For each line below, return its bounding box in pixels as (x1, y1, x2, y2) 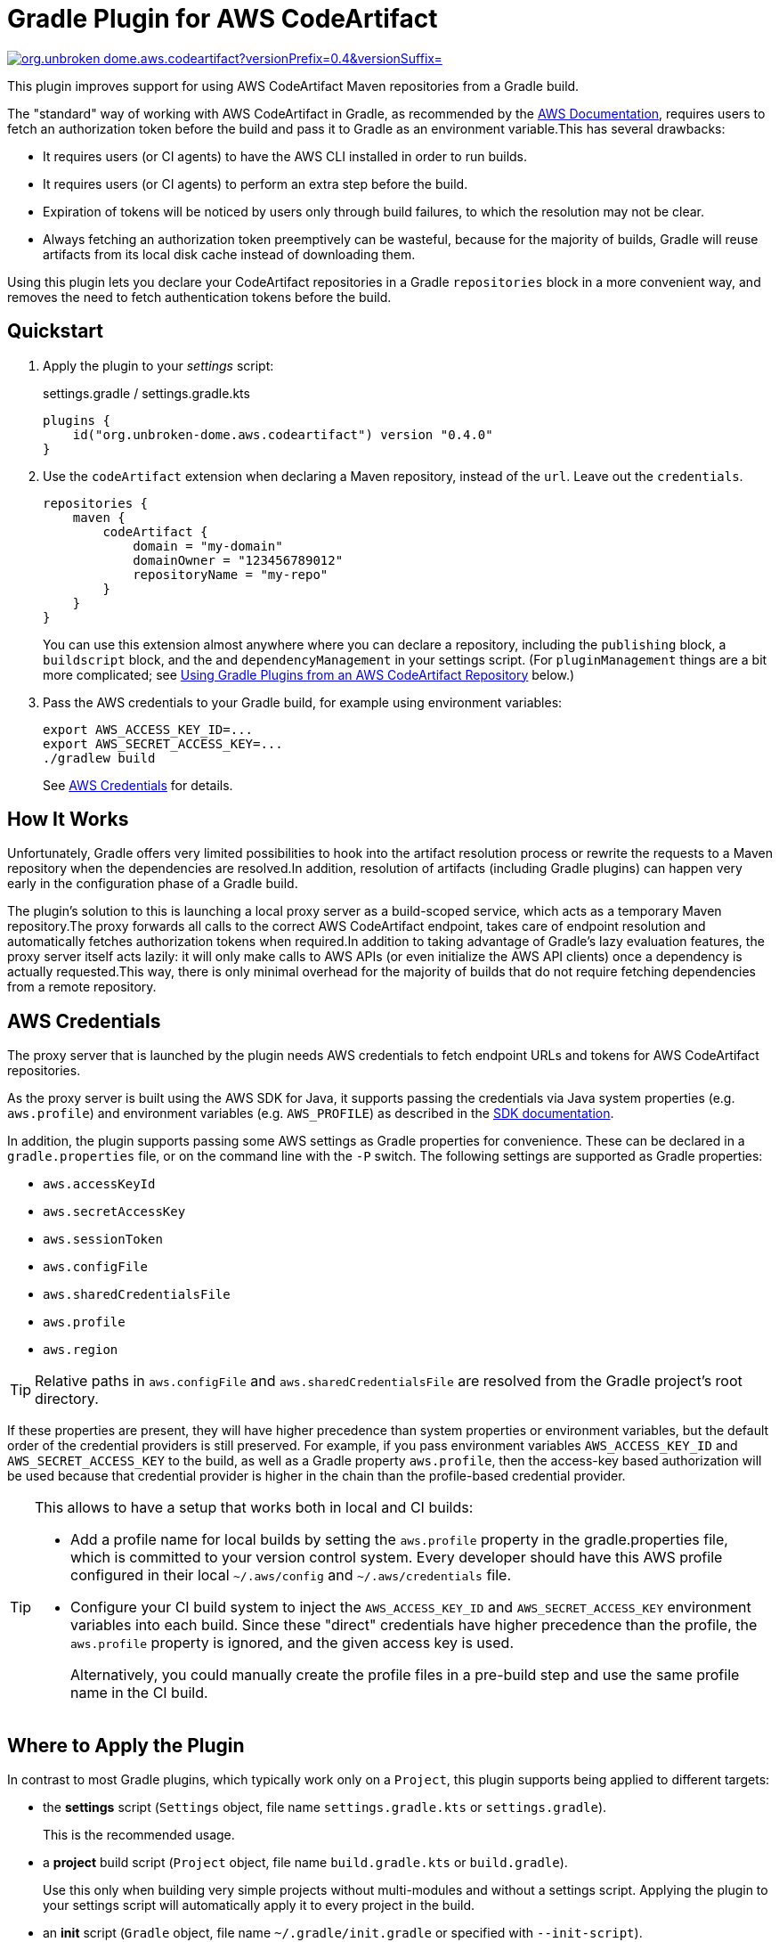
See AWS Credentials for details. (43, 777, 233, 793)
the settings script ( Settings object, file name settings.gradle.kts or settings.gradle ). (43, 1799, 607, 1816)
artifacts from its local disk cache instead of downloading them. (43, 246, 416, 262)
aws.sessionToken (43, 1232, 163, 1247)
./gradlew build (43, 750, 156, 765)
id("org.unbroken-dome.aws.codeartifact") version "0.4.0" (72, 427, 493, 442)
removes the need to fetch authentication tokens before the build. (7, 289, 392, 305)
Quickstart (7, 320, 104, 343)
